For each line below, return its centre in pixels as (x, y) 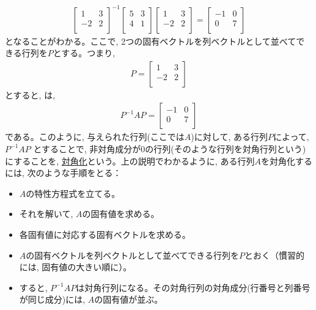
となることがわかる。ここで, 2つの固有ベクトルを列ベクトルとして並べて (151, 41)
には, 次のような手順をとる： (63, 173)
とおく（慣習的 (275, 255)
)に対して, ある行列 (229, 137)
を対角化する (286, 161)
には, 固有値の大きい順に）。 (75, 267)
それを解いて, (46, 214)
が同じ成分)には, (52, 299)
